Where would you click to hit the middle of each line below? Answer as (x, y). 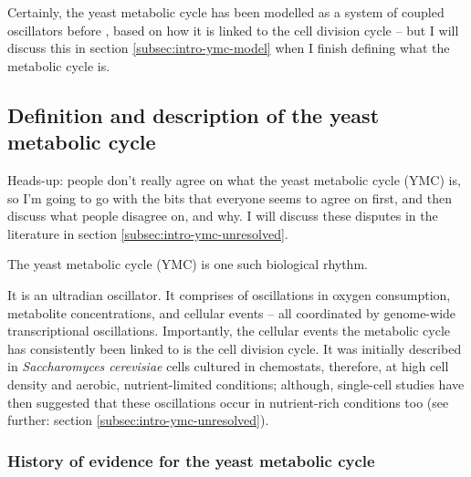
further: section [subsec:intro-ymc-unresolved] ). (138, 420)
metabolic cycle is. (59, 65)
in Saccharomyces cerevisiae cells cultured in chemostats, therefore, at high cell (228, 366)
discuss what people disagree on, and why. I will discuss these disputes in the (223, 216)
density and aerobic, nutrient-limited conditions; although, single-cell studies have (236, 384)
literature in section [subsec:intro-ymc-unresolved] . (148, 233)
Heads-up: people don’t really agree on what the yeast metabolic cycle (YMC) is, (234, 179)
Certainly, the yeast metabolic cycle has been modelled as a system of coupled (226, 12)
